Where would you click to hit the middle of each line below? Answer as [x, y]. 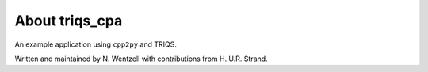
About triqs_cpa [69, 21]
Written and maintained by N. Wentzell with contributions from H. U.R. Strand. [141, 59]
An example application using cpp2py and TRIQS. [96, 44]
